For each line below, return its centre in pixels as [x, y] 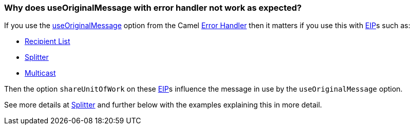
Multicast [40, 73]
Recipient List [48, 41]
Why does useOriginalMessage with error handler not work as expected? [153, 8]
